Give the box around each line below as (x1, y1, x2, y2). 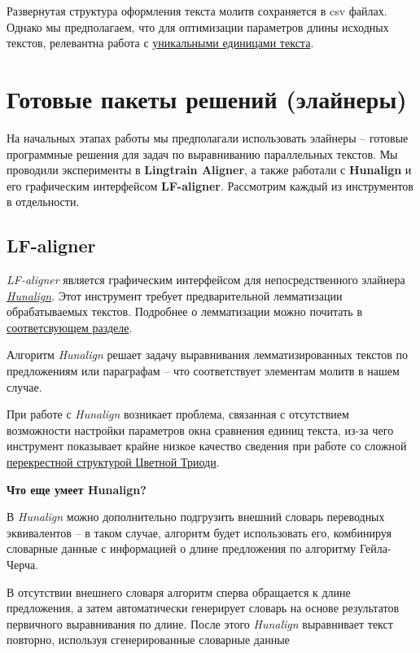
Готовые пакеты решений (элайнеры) (7, 81, 407, 115)
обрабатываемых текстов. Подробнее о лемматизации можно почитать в (7, 303, 362, 320)
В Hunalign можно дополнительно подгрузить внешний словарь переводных (7, 508, 385, 525)
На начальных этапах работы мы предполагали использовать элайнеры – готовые (7, 129, 409, 146)
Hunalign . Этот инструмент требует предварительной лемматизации (7, 287, 343, 304)
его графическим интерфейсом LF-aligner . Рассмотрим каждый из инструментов (7, 177, 413, 194)
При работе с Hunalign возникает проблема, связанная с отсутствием (7, 405, 349, 423)
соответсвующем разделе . (7, 318, 133, 335)
